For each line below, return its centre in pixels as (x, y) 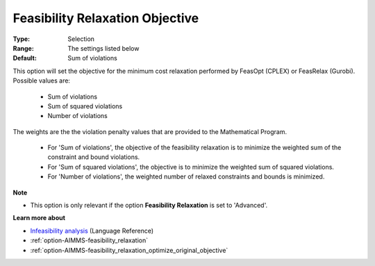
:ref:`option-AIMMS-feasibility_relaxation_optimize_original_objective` (129, 250)
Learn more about (39, 218)
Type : (22, 39)
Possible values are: (42, 81)
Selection (81, 39)
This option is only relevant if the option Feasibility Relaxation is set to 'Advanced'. (149, 206)
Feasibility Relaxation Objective (106, 18)
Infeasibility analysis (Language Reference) (92, 231)
